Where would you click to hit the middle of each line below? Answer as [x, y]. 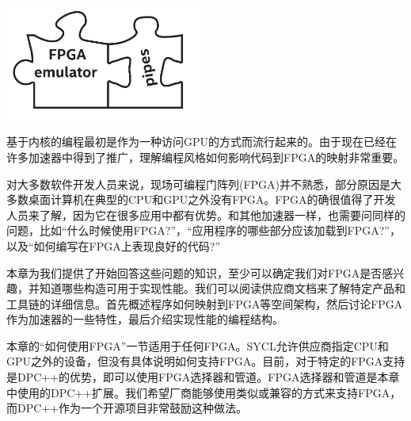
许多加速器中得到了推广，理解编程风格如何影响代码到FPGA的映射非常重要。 [205, 157]
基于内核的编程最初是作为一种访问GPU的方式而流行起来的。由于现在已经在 [202, 142]
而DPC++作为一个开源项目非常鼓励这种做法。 [127, 408]
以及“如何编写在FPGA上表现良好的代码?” [113, 245]
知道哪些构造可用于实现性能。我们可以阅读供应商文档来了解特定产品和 [222, 288]
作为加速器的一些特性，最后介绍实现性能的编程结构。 [145, 319]
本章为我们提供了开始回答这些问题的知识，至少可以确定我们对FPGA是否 [194, 272]
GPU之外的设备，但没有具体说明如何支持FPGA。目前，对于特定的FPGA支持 [206, 361]
